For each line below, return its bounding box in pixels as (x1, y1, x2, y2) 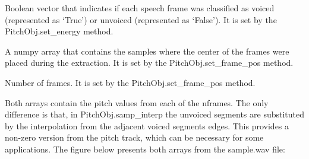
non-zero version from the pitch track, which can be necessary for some (5, 131, 264, 144)
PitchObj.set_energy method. (5, 25, 113, 37)
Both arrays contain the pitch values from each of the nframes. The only (5, 96, 269, 109)
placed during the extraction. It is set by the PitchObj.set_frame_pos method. (5, 56, 294, 69)
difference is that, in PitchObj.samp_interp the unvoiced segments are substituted (5, 108, 304, 120)
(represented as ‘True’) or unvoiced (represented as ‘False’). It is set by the (5, 13, 277, 26)
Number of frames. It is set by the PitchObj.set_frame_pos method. (5, 76, 256, 88)
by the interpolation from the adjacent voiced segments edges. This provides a (5, 119, 289, 132)
